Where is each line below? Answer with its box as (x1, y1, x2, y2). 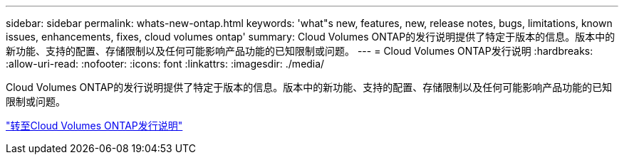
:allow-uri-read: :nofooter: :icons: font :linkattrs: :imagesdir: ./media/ (6, 58, 325, 70)
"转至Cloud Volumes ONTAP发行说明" (6, 119, 183, 132)
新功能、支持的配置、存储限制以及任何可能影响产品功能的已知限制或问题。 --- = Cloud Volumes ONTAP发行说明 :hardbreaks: (6, 45, 593, 57)
